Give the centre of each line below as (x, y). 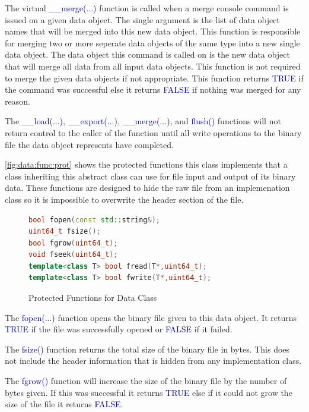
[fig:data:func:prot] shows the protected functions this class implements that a (146, 164)
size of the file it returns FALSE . (64, 404)
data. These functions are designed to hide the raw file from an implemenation (147, 188)
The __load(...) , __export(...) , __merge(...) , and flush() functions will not (143, 121)
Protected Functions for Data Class (93, 298)
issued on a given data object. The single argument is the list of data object (142, 19)
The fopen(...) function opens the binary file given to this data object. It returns (151, 317)
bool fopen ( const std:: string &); (94, 220)
